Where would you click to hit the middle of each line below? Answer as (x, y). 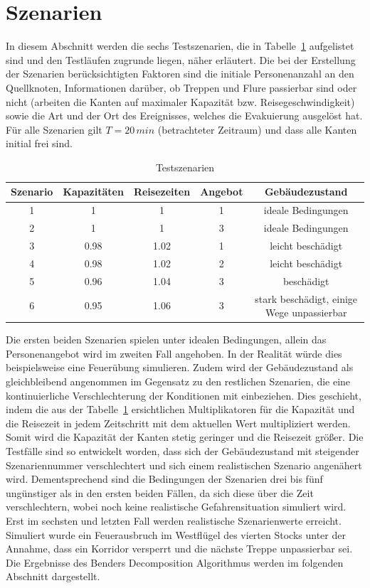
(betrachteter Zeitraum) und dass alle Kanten (257, 129)
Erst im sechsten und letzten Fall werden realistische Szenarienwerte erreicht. (174, 520)
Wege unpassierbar (306, 312)
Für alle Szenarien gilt (54, 129)
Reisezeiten (162, 192)
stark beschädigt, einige (306, 298)
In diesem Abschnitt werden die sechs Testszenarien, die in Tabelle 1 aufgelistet (180, 46)
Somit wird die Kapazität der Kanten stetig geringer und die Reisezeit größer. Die (185, 437)
